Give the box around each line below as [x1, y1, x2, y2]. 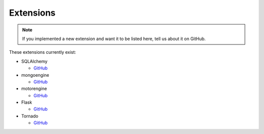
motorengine [21, 86, 47, 91]
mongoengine [21, 72, 49, 78]
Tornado [21, 113, 39, 119]
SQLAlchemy [21, 58, 48, 64]
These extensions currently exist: [9, 49, 76, 55]
